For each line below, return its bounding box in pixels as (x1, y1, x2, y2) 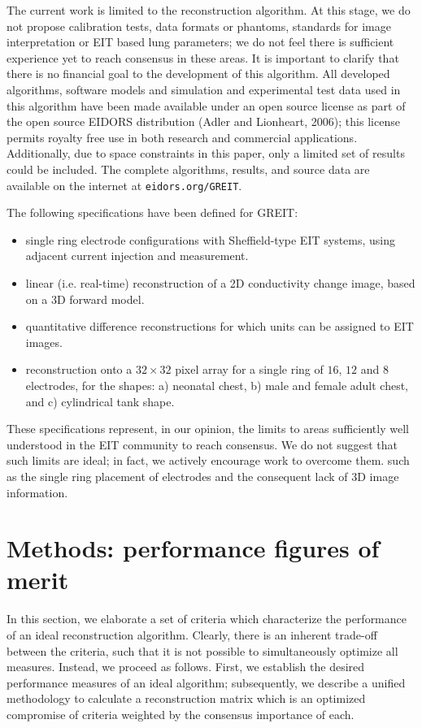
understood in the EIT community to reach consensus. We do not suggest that (7, 435, 398, 453)
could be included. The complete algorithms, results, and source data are (7, 160, 370, 177)
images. (25, 333, 63, 350)
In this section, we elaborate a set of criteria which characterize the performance (7, 610, 407, 627)
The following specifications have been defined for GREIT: (7, 204, 298, 221)
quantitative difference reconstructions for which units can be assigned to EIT (25, 318, 414, 335)
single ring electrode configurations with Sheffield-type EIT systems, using (25, 231, 396, 248)
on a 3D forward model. (25, 290, 145, 307)
